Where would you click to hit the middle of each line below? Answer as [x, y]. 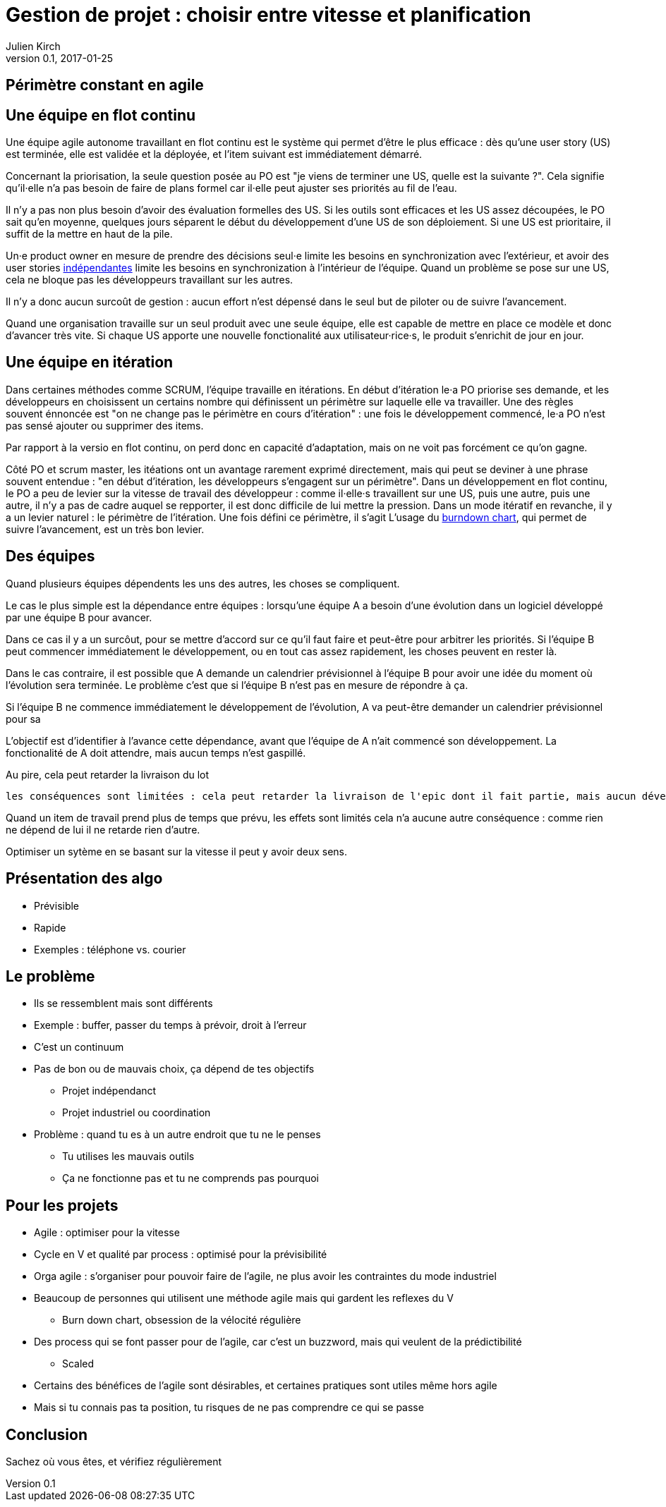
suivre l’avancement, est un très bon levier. [105, 529]
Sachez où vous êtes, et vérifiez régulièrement [114, 1462]
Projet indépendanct [109, 1091]
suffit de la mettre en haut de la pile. [89, 234]
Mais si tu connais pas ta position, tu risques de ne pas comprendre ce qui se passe [229, 1408]
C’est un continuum [79, 1047]
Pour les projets [62, 1205]
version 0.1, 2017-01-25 [60, 58]
